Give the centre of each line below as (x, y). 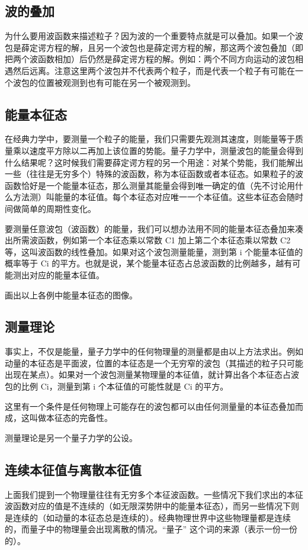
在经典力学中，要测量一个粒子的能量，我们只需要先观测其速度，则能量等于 (150, 139)
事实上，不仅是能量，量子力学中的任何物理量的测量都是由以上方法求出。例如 (154, 351)
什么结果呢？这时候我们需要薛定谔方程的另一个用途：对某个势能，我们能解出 (154, 162)
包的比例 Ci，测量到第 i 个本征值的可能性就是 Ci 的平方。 (117, 386)
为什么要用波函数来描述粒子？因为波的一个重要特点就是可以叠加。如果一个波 (154, 36)
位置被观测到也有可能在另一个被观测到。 (116, 82)
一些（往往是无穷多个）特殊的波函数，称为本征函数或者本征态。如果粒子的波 (154, 174)
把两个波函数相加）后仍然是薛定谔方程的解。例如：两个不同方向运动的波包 (150, 59)
